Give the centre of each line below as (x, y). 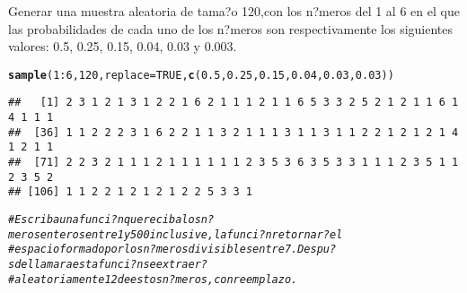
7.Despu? (310, 250)
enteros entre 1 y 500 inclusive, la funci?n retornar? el (191, 234)
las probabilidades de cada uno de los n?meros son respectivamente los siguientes (231, 28)
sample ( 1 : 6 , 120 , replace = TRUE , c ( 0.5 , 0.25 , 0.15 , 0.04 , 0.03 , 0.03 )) (201, 75)
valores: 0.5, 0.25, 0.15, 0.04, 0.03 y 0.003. (123, 46)
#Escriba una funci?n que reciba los (105, 220)
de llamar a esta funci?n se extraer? (111, 264)
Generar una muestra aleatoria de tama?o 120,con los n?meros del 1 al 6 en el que (234, 11)
